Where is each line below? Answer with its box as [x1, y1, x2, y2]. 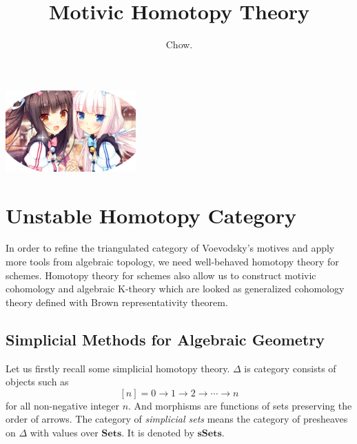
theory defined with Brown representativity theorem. [6, 294, 228, 309]
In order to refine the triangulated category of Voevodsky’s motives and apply [6, 241, 335, 255]
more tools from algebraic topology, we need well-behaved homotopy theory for [6, 254, 339, 269]
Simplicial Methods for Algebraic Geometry [6, 328, 325, 350]
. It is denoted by [121, 425, 194, 440]
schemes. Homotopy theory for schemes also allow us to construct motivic [6, 268, 316, 282]
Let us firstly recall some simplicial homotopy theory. [6, 361, 230, 375]
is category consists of [244, 361, 336, 375]
